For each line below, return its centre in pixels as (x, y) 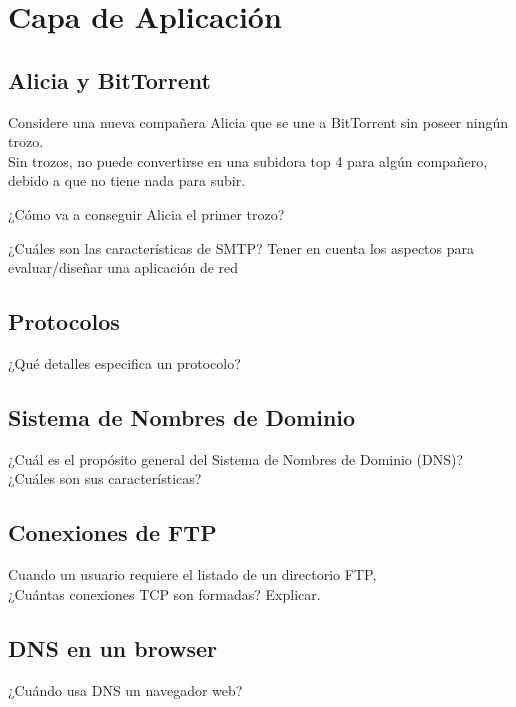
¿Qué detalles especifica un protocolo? (124, 362)
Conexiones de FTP (112, 532)
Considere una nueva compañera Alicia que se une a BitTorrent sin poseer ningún (258, 121)
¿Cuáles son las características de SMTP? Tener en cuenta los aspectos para (241, 247)
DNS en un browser (113, 647)
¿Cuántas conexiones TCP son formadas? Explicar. (164, 593)
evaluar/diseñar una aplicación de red (123, 267)
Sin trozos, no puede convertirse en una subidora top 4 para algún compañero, (248, 160)
